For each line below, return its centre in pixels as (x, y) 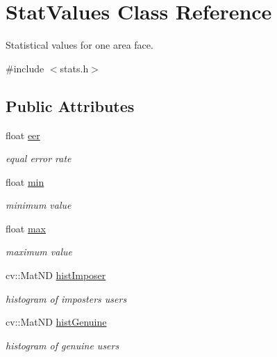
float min (25, 181)
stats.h (74, 68)
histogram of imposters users (66, 298)
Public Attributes (70, 105)
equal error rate (39, 158)
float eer (23, 135)
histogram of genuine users (62, 345)
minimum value (39, 205)
